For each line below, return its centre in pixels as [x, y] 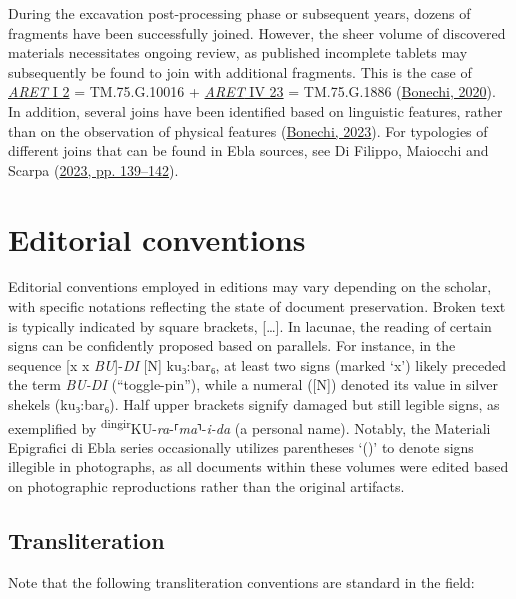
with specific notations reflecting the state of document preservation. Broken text [257, 306]
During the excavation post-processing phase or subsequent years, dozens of [239, 13]
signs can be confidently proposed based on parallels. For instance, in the [232, 345]
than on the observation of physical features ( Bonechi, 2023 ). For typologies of [248, 130]
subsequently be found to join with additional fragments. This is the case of [240, 71]
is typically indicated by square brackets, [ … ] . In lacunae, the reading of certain [250, 325]
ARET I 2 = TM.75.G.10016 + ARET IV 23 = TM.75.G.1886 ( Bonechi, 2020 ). [252, 91]
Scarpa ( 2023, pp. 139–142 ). [93, 169]
